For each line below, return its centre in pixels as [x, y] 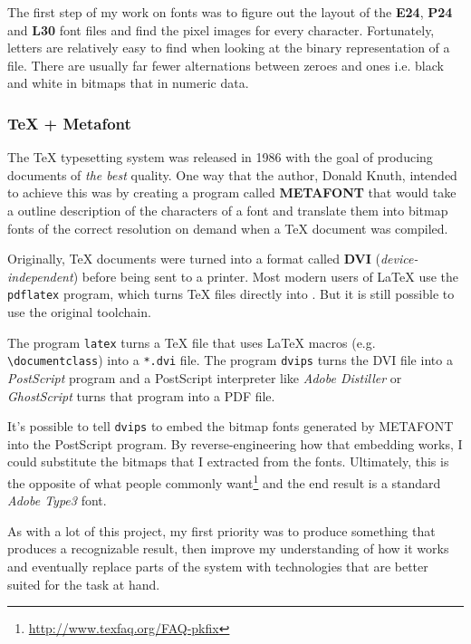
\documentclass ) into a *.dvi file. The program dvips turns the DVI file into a [230, 360]
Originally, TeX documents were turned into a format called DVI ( [194, 259]
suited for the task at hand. [84, 584]
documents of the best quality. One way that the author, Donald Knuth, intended [232, 174]
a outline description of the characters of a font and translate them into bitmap [228, 210]
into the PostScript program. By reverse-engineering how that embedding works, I [235, 443]
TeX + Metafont [69, 123]
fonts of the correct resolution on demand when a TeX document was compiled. [228, 228]
